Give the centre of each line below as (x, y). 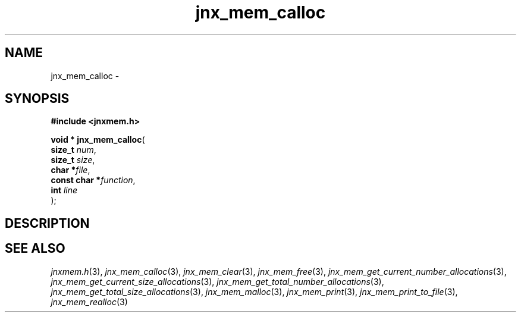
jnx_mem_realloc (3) (89, 302)
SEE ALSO (35, 249)
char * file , (70, 170)
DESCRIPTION (47, 223)
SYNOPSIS (37, 99)
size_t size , (73, 160)
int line (64, 190)
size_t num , (73, 150)
